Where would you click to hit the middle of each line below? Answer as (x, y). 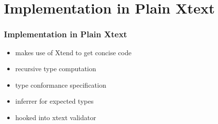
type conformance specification (61, 85)
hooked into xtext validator (56, 117)
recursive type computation (56, 69)
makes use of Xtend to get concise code (73, 52)
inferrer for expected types (54, 101)
